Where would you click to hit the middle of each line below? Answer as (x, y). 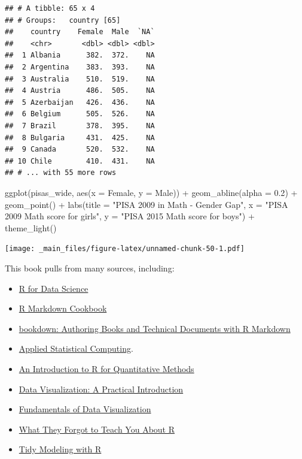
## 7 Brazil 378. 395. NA (80, 126)
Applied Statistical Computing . (76, 348)
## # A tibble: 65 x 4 (50, 8)
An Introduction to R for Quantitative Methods (106, 368)
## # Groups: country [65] (63, 20)
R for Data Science (54, 288)
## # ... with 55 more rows (61, 173)
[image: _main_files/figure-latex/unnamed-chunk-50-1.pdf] (125, 249)
